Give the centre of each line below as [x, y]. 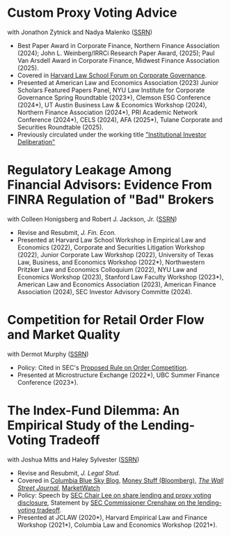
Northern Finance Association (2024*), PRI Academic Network [107, 112]
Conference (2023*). [48, 382]
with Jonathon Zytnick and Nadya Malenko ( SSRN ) [80, 32]
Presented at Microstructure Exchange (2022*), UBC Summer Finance [118, 375]
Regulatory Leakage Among [89, 170]
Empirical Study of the [73, 425]
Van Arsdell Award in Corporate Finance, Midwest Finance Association [118, 60]
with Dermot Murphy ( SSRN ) [48, 354]
